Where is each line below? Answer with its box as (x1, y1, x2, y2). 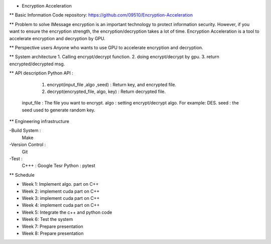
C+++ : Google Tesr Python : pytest (22, 163, 95, 169)
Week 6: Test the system (22, 216, 73, 222)
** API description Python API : (9, 70, 74, 76)
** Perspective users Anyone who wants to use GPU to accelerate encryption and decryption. (9, 44, 203, 50)
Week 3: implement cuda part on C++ (22, 195, 100, 201)
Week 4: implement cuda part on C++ (22, 202, 100, 208)
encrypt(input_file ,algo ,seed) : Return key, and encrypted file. (47, 81, 177, 87)
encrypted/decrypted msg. (9, 61, 65, 67)
